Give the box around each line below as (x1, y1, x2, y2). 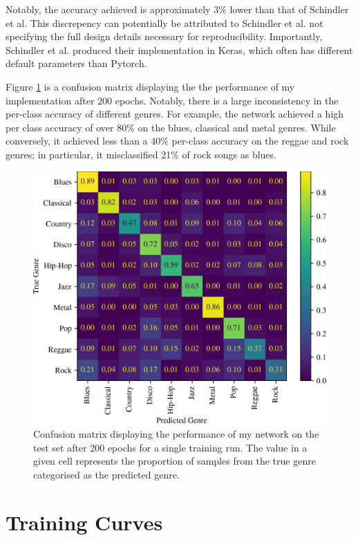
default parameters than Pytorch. (6, 56, 147, 71)
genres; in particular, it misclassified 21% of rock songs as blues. (6, 147, 276, 161)
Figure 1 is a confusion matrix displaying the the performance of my (6, 79, 295, 93)
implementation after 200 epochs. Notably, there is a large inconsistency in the (6, 93, 339, 107)
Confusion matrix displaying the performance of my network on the (33, 427, 319, 441)
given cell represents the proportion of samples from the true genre (33, 454, 316, 468)
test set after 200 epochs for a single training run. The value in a (33, 440, 308, 454)
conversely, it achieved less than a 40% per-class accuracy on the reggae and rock (6, 133, 349, 148)
